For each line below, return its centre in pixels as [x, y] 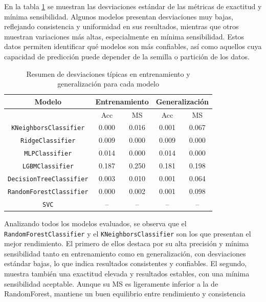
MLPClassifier [48, 154]
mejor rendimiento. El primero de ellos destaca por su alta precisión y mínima [127, 243]
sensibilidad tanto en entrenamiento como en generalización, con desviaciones [125, 253]
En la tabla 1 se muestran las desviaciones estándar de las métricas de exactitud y [133, 6]
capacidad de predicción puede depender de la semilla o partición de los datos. [127, 56]
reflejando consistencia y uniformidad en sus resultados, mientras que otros [121, 26]
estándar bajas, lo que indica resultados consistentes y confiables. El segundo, [126, 263]
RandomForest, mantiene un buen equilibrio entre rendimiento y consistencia [125, 294]
